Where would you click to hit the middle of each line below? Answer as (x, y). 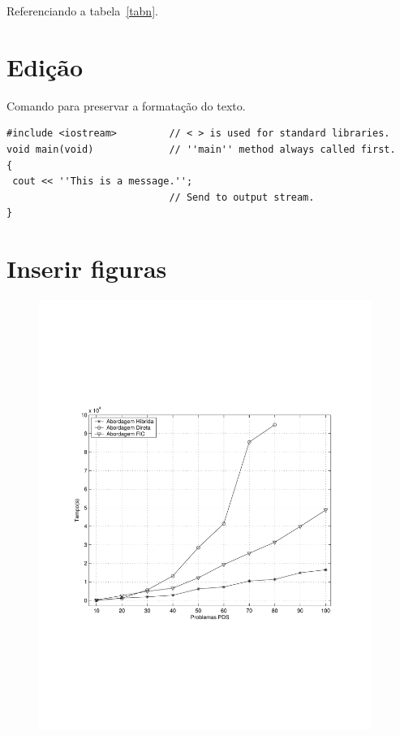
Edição (45, 66)
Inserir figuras (87, 268)
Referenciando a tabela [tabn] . (82, 11)
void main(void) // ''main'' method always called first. (201, 149)
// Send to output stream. (242, 197)
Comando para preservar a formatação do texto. (126, 105)
